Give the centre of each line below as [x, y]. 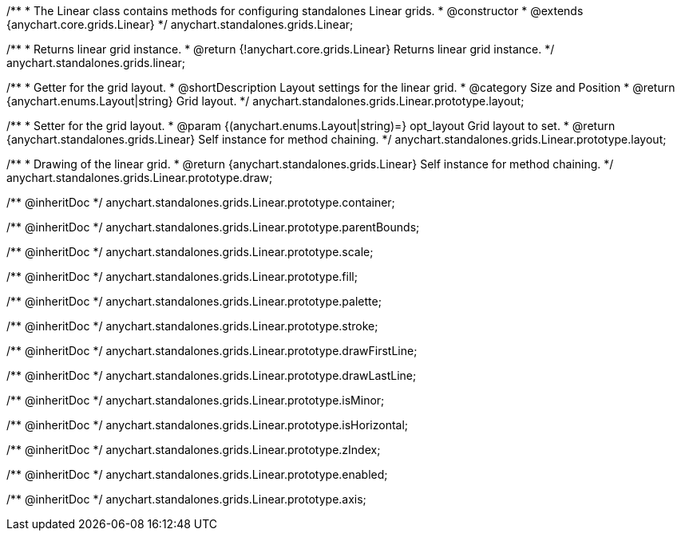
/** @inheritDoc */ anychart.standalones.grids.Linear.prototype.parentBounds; [213, 227]
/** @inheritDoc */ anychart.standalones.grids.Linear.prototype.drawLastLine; [212, 375]
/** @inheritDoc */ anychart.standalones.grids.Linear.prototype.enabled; [197, 474]
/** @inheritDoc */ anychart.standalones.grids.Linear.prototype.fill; [182, 276]
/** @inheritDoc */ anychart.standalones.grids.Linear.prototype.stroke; [192, 326]
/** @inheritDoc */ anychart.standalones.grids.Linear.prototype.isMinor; [196, 400]
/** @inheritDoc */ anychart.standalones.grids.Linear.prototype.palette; [194, 301]
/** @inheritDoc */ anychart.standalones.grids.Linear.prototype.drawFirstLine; [212, 351]
